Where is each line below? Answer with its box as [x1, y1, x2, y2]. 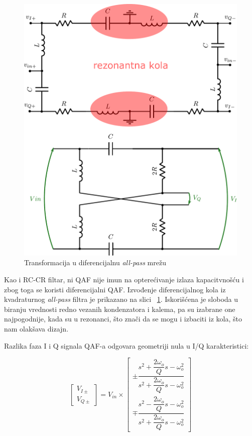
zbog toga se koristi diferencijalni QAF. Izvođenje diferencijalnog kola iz [4, 284, 226, 294]
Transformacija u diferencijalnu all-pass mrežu [24, 257, 166, 268]
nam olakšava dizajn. [4, 323, 69, 334]
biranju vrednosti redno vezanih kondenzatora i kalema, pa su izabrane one [4, 303, 235, 314]
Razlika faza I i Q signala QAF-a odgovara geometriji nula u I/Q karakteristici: [4, 340, 249, 351]
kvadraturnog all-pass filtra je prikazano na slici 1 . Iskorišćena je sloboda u [4, 294, 238, 304]
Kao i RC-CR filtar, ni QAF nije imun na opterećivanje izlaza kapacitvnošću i [4, 274, 244, 284]
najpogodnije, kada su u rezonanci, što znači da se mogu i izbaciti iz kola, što [4, 313, 242, 324]
